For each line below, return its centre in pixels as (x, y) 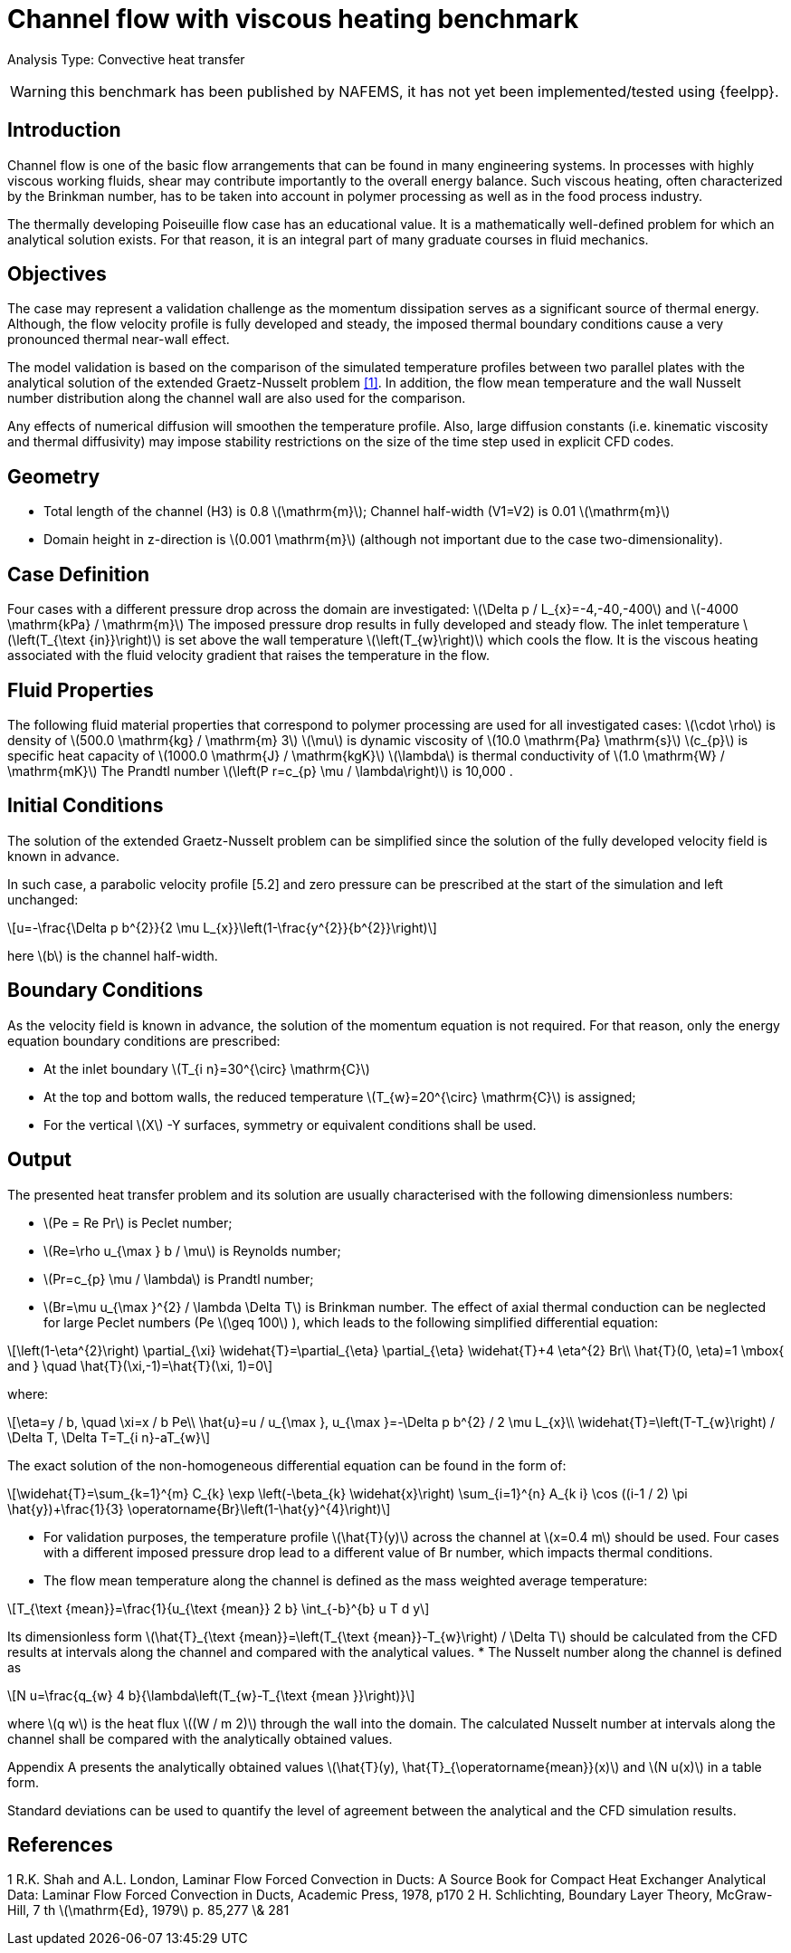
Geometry (54, 476)
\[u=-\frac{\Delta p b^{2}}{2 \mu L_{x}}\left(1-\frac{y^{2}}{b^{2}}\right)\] (222, 927)
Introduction (64, 130)
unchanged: (43, 899)
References (60, 1844)
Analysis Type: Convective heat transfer (126, 59)
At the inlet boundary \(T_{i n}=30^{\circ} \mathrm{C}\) (207, 1068)
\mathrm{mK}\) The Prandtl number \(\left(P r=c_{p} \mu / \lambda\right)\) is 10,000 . (260, 771)
